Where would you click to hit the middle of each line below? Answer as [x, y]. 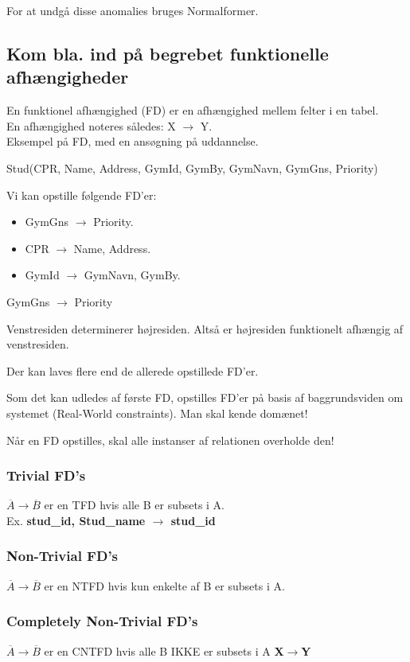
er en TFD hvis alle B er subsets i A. [135, 505]
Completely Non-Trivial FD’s [102, 621]
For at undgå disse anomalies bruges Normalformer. [133, 10]
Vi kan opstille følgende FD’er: [82, 195]
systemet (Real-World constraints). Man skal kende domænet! [157, 413]
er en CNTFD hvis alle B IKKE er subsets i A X [164, 650]
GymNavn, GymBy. [132, 275]
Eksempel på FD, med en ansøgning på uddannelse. [133, 141]
